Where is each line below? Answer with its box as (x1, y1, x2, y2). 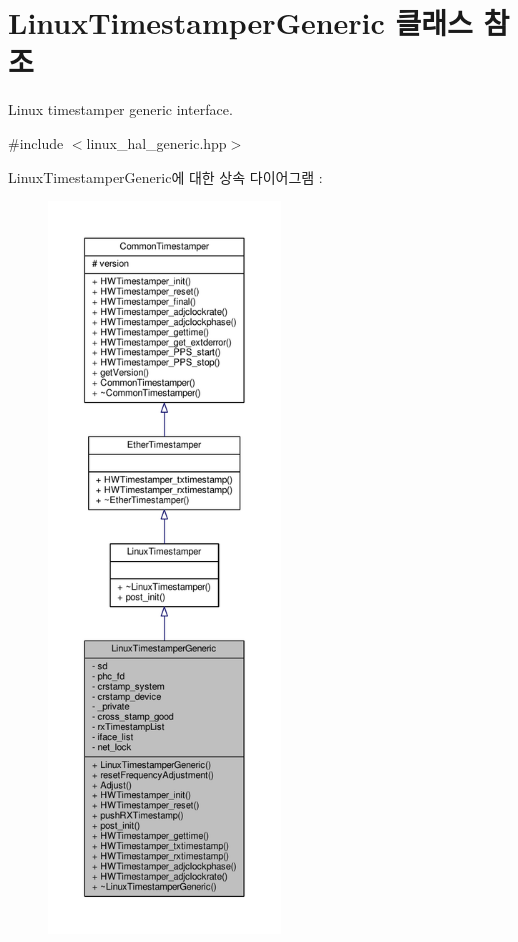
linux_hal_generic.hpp (86, 132, 227, 153)
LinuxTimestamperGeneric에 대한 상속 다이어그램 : (8, 166, 323, 187)
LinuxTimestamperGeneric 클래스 (8, 2, 473, 43)
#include (8, 132, 64, 153)
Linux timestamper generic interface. (8, 99, 233, 120)
